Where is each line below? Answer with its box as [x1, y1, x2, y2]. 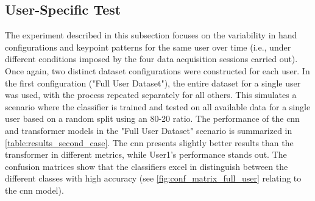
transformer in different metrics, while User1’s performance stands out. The [5, 148, 287, 161]
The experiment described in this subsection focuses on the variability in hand [5, 29, 297, 41]
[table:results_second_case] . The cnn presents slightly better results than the [5, 136, 294, 149]
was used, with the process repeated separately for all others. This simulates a [5, 88, 297, 101]
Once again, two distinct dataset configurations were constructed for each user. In [5, 64, 310, 77]
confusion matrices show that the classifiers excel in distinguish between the [5, 160, 288, 172]
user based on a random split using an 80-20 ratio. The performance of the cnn [5, 112, 300, 125]
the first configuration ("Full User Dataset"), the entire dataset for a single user [5, 76, 301, 89]
